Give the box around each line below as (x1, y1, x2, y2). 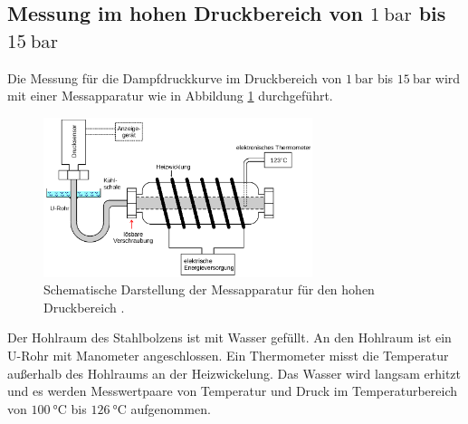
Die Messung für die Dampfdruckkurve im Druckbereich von (7, 68, 342, 87)
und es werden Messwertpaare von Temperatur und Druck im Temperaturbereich (7, 381, 457, 400)
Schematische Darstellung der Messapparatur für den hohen (43, 280, 375, 299)
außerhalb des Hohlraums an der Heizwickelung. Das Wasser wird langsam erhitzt (7, 363, 461, 382)
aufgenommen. (130, 399, 211, 418)
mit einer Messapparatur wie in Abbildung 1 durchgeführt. (7, 86, 333, 105)
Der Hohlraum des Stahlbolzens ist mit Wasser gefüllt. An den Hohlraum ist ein (7, 328, 452, 347)
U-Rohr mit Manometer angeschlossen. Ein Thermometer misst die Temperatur (7, 346, 449, 365)
